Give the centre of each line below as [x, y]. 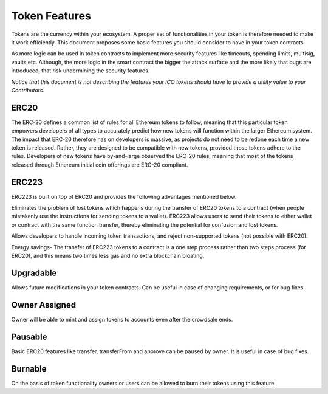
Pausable [29, 337]
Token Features [51, 16]
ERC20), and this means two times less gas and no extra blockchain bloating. [108, 256]
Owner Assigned [43, 305]
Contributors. [28, 90]
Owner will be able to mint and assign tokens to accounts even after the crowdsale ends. [122, 319]
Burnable [29, 369]
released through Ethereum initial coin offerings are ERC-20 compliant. [100, 165]
